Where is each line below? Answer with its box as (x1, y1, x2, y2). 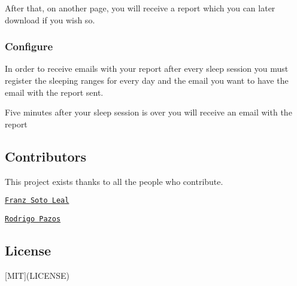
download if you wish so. (5, 13, 95, 26)
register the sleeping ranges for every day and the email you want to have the (5, 74, 289, 86)
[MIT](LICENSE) (5, 269, 69, 281)
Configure (5, 39, 53, 54)
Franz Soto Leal (5, 196, 69, 205)
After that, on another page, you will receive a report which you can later (5, 2, 275, 14)
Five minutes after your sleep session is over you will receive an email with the (5, 106, 292, 118)
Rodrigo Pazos (5, 214, 61, 223)
